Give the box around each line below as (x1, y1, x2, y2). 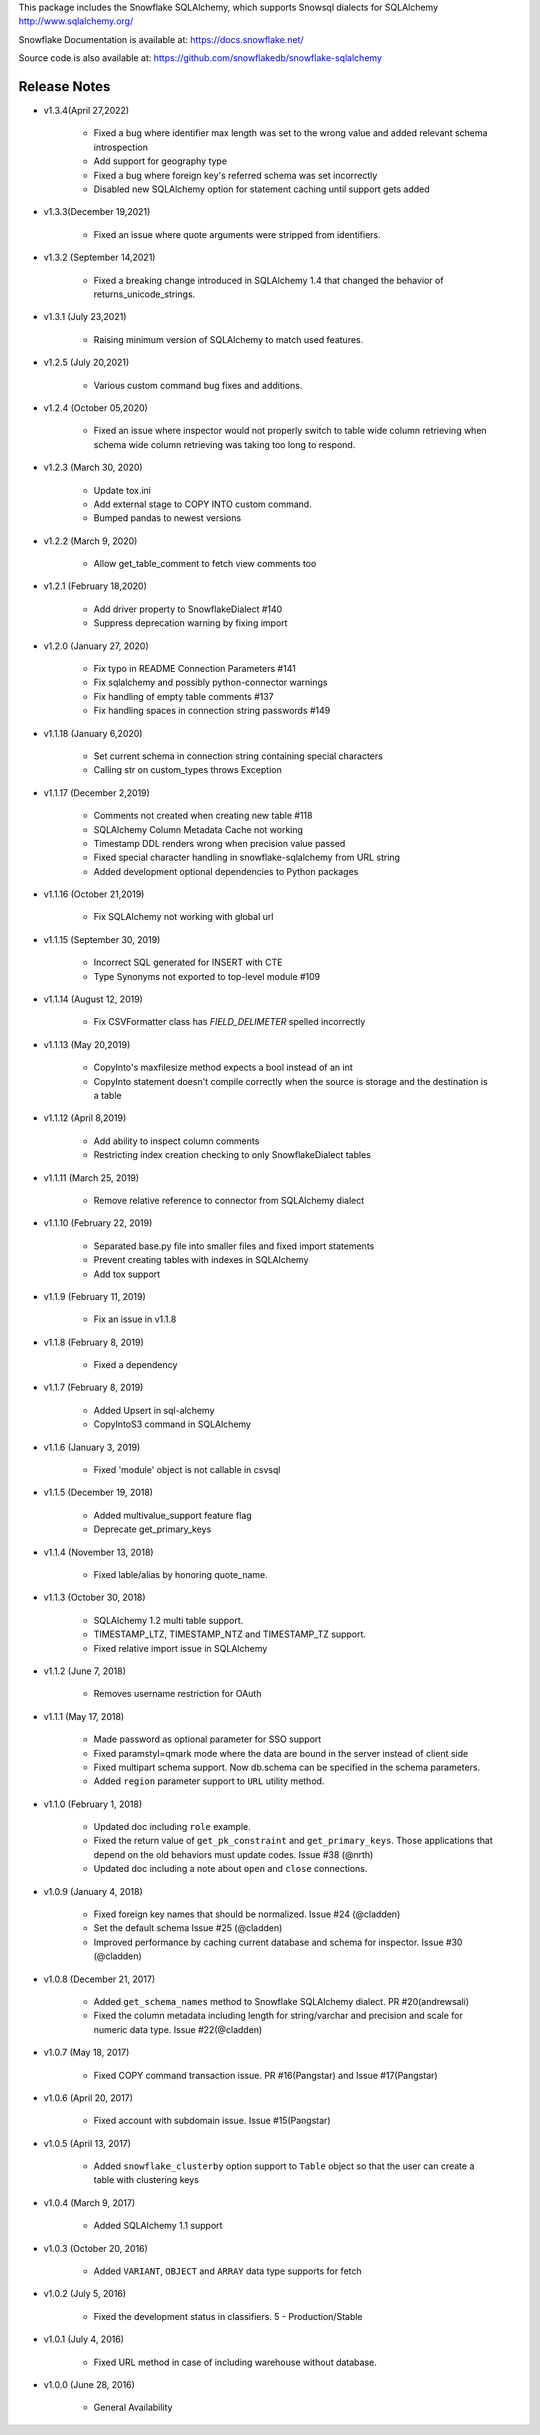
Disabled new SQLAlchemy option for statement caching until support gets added (93, 183, 430, 195)
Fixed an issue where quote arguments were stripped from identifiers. (93, 228, 382, 240)
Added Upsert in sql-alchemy (93, 1404, 215, 1416)
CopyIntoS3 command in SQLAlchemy (93, 1418, 252, 1430)
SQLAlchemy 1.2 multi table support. (93, 1614, 244, 1626)
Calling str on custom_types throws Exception (93, 764, 282, 776)
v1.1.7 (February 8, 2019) (43, 1381, 144, 1394)
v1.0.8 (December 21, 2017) (43, 1973, 156, 1985)
